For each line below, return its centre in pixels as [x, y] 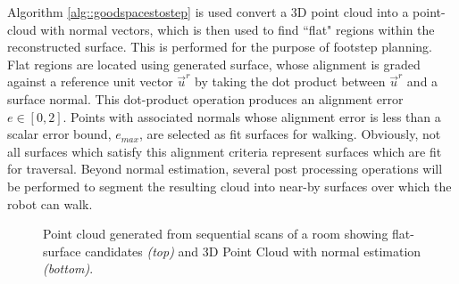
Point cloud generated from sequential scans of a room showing [216, 234]
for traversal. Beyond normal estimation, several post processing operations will [225, 169]
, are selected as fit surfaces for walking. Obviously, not [290, 134]
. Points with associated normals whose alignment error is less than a [252, 116]
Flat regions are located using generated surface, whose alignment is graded [214, 64]
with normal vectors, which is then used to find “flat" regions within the [238, 29]
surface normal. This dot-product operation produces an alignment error [205, 98]
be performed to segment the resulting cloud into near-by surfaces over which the [229, 186]
